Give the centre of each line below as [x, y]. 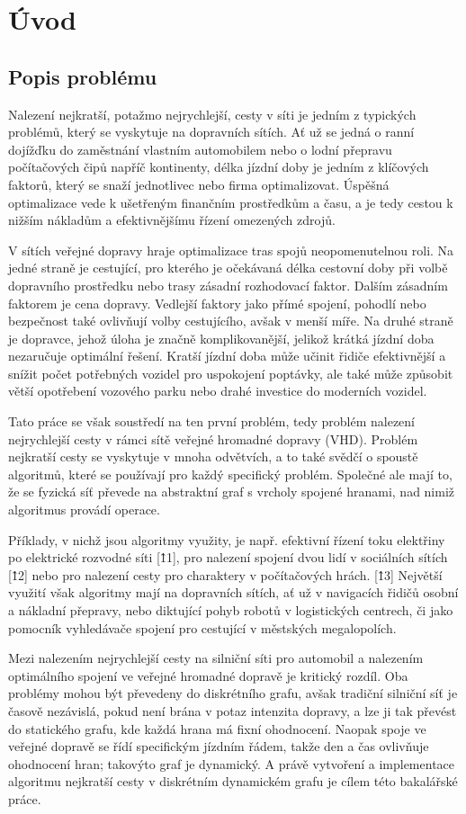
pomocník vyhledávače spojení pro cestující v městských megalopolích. [202, 627]
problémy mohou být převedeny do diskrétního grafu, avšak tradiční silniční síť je [233, 693]
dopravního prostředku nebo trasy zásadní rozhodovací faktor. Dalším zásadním [228, 285]
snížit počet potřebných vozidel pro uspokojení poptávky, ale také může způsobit [231, 373]
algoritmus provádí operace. [84, 510]
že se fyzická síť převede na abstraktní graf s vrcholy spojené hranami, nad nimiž [232, 492]
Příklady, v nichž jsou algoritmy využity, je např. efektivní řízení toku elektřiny [227, 539]
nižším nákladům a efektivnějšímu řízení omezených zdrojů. [172, 220]
